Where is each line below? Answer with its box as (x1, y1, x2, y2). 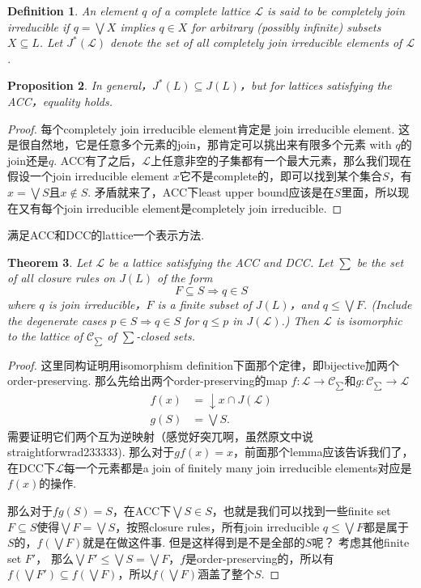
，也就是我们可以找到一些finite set (211, 502, 391, 519)
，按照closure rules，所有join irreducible (115, 518, 320, 535)
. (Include (364, 295, 412, 312)
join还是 (7, 151, 49, 168)
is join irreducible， (48, 295, 147, 312)
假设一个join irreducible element (7, 167, 169, 184)
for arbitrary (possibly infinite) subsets (191, 18, 381, 35)
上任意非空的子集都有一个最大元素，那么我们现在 (150, 151, 411, 168)
